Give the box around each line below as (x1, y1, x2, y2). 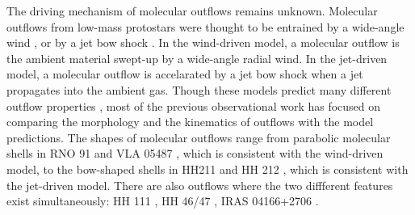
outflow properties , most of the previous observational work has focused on (6, 97, 381, 114)
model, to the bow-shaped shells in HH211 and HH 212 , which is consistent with (6, 160, 409, 177)
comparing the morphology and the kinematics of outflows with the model (6, 113, 374, 130)
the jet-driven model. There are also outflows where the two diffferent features (6, 176, 393, 193)
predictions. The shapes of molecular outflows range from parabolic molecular (6, 129, 391, 145)
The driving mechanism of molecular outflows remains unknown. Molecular (6, 2, 378, 19)
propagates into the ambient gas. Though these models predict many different (6, 81, 392, 98)
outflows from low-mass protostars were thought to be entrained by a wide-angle (6, 18, 405, 35)
